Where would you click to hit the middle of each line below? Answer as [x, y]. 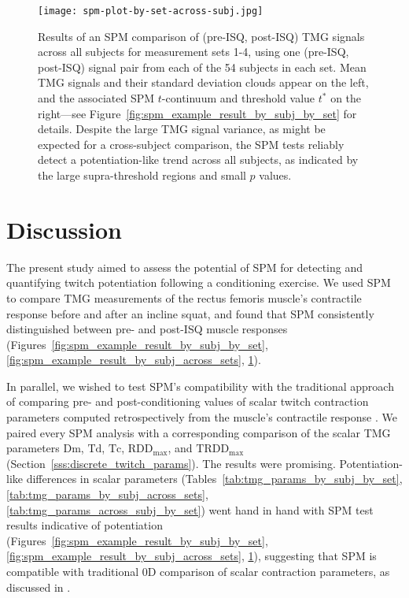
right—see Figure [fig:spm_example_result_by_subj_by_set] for [197, 113]
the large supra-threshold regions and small [142, 175]
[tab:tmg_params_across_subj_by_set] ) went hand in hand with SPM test [190, 509]
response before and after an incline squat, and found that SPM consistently [190, 313]
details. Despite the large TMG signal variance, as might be [182, 129]
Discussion [64, 229]
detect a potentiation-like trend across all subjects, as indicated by [198, 160]
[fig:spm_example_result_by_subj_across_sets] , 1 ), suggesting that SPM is [192, 556]
